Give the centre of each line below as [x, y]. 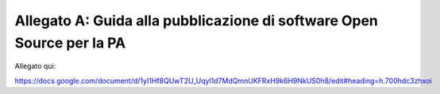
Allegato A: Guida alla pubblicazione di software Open [197, 21]
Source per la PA [70, 43]
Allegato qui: [35, 66]
